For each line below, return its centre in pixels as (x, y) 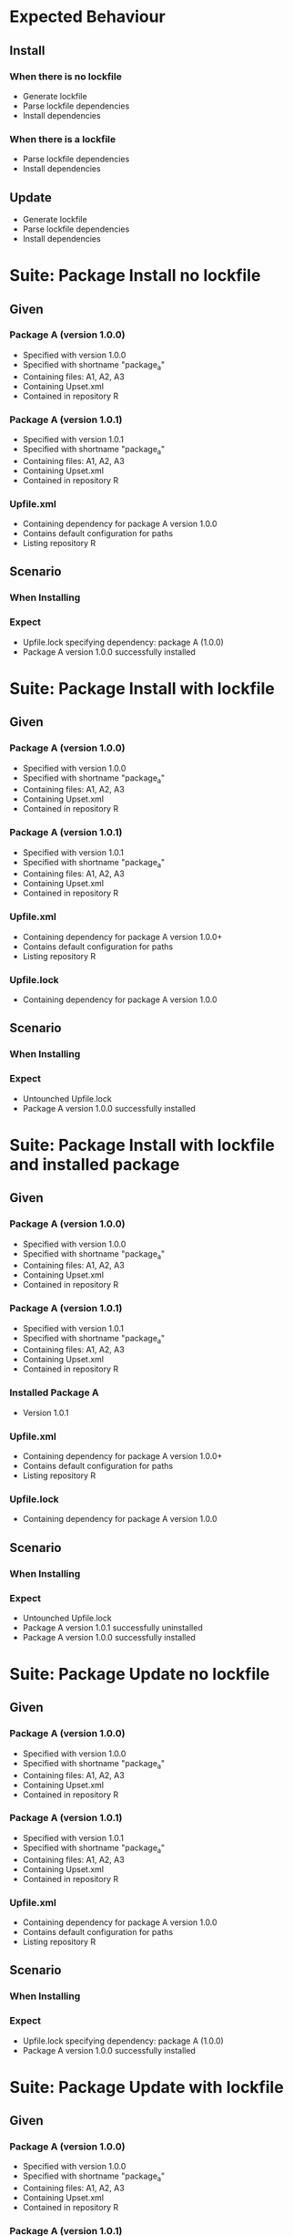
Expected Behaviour (87, 17)
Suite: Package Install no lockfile (135, 276)
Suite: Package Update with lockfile (146, 2087)
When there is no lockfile (66, 77)
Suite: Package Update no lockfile (140, 1674)
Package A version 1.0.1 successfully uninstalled (112, 1627)
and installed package (95, 1164)
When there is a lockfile (63, 139)
